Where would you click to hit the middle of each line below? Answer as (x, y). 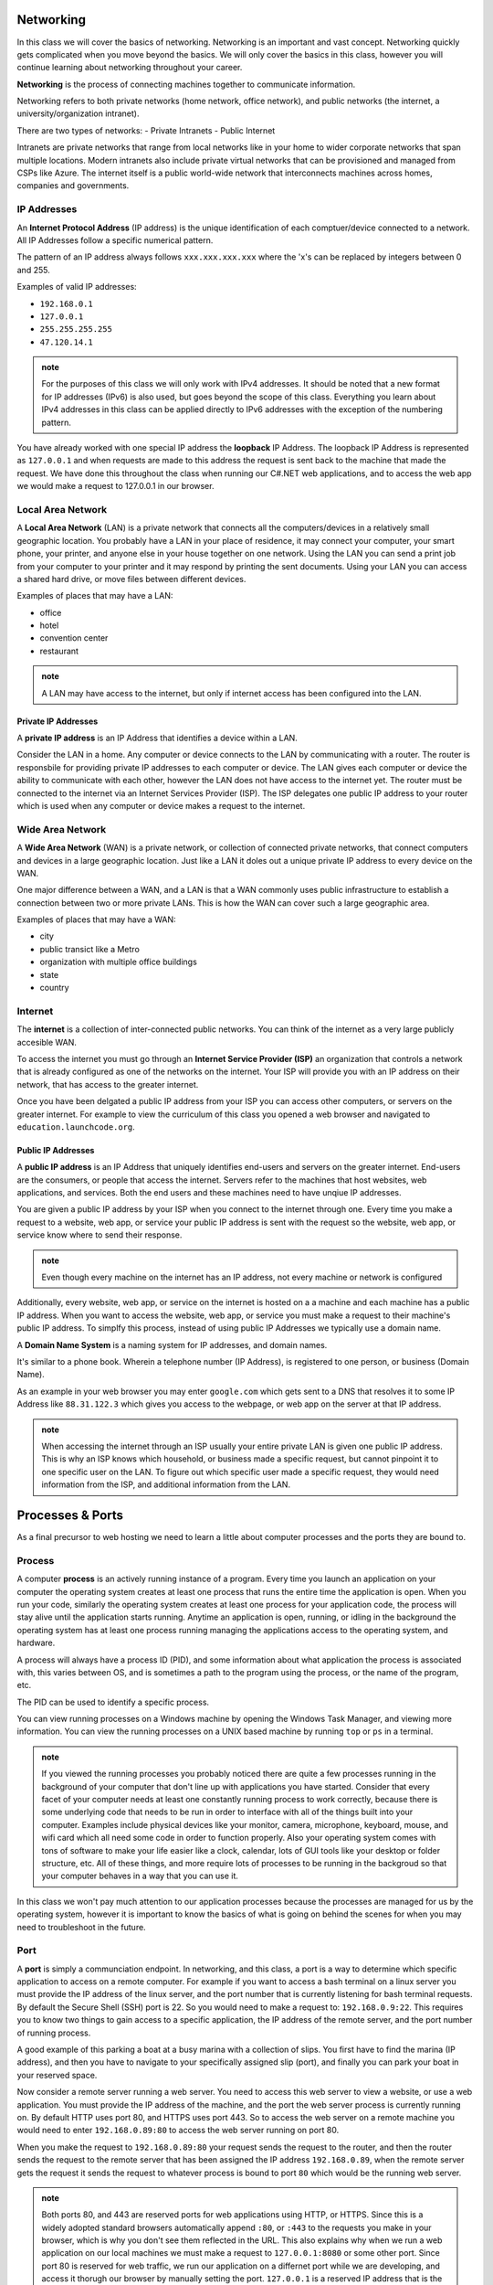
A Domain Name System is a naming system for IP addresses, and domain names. (172, 1344)
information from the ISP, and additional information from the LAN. (166, 1484)
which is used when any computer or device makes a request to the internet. (161, 805)
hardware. (36, 1643)
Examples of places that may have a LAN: (95, 596)
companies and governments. (73, 186)
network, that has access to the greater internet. (108, 1084)
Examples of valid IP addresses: (77, 287)
